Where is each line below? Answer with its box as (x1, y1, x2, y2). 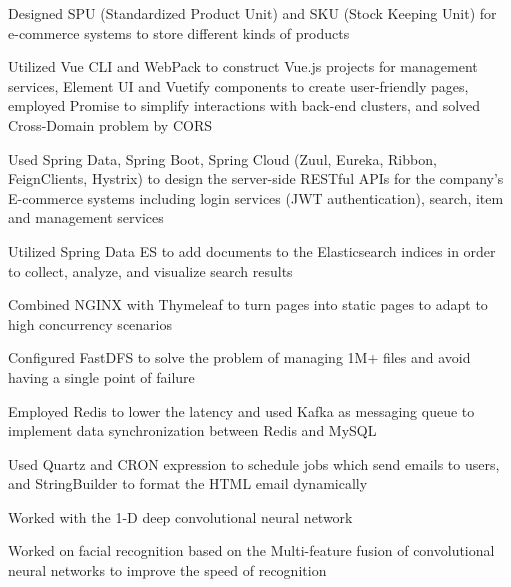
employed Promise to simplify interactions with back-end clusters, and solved (8, 95, 481, 116)
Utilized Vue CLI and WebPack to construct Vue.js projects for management (8, 56, 478, 77)
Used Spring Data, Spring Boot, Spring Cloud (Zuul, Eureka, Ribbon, (8, 148, 437, 169)
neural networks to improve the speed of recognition (8, 560, 327, 581)
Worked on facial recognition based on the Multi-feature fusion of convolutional (8, 540, 495, 561)
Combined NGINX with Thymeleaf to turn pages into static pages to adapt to (8, 294, 488, 315)
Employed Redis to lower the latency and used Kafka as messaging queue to (8, 400, 475, 421)
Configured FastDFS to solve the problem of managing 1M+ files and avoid (8, 347, 471, 368)
